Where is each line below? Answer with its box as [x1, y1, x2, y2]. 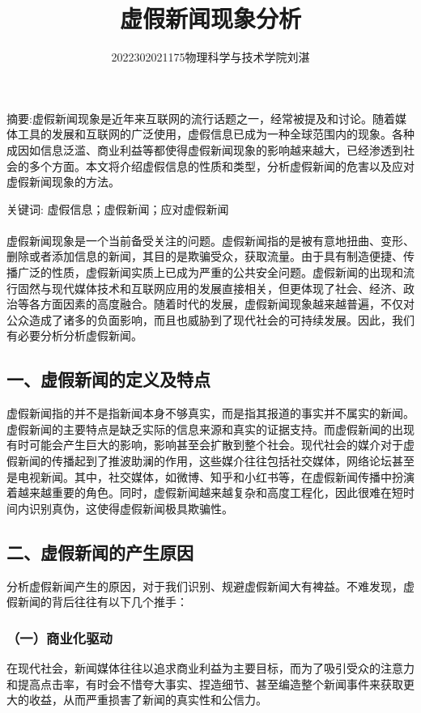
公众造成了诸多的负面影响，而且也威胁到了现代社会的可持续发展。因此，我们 [6, 311, 415, 328]
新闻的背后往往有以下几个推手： [17, 593, 188, 610]
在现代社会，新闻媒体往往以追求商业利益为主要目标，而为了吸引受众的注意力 [6, 660, 415, 676]
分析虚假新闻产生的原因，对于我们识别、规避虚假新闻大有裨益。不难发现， [6, 577, 403, 594]
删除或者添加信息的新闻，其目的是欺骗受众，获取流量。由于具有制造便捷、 [6, 248, 403, 265]
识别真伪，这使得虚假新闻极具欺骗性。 [28, 499, 233, 516]
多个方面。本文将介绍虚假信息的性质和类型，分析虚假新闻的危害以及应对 [28, 157, 415, 174]
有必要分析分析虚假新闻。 [6, 327, 142, 344]
